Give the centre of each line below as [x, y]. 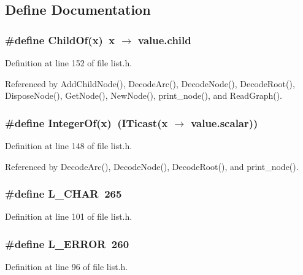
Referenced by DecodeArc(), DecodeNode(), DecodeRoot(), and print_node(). [152, 166]
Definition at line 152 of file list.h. [69, 63]
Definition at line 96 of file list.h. [67, 267]
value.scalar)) [224, 122]
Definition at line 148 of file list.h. [69, 145]
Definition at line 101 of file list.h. [69, 216]
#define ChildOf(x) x [60, 40]
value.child [165, 40]
